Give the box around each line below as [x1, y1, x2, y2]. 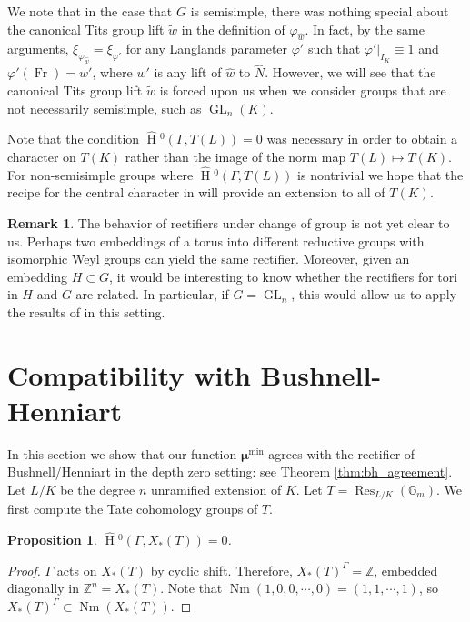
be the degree [60, 480, 135, 499]
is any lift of [154, 63, 222, 82]
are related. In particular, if [75, 285, 229, 304]
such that [307, 39, 361, 58]
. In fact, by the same [305, 19, 425, 38]
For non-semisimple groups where [7, 165, 194, 184]
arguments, [7, 39, 69, 58]
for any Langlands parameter [125, 39, 288, 58]
